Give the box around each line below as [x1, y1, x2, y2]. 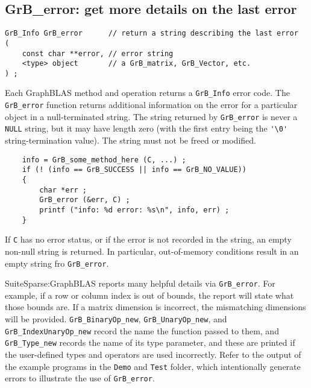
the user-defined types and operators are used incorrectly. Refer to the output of [5, 348, 301, 361]
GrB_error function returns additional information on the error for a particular [5, 98, 298, 111]
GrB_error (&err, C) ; [39, 196, 130, 205]
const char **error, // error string [22, 49, 174, 58]
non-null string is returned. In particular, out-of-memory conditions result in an [5, 244, 299, 257]
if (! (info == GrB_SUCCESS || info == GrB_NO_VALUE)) [22, 165, 247, 174]
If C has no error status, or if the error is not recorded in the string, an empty [5, 233, 292, 246]
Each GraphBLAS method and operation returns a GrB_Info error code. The [5, 86, 290, 99]
